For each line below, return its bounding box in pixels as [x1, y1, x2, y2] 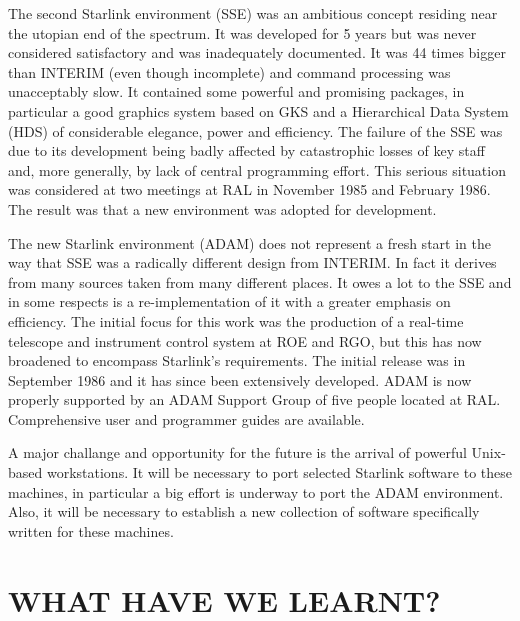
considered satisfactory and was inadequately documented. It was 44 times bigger [8, 42, 506, 63]
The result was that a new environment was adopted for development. [8, 198, 437, 219]
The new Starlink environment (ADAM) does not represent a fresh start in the [8, 232, 491, 253]
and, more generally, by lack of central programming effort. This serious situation [8, 159, 506, 180]
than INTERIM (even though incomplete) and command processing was [8, 61, 451, 82]
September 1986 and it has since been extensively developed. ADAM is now [8, 369, 472, 390]
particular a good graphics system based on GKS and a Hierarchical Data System [8, 100, 509, 121]
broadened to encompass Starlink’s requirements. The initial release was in [8, 350, 466, 371]
